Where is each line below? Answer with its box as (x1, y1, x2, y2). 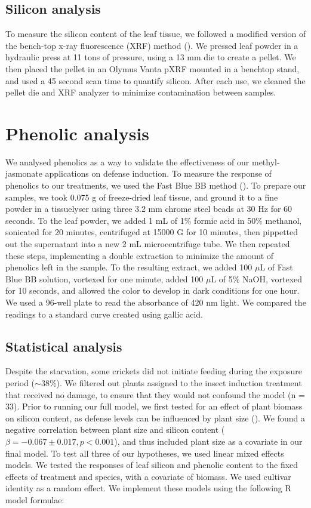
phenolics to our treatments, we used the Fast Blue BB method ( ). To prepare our (5, 179, 306, 192)
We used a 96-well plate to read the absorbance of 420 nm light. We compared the (5, 296, 306, 309)
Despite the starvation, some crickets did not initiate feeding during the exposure (5, 365, 302, 377)
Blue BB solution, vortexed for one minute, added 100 (5, 272, 204, 285)
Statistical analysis (5, 337, 122, 355)
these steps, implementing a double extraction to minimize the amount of (5, 249, 274, 261)
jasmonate (5, 167, 42, 180)
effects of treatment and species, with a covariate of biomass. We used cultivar (5, 470, 291, 482)
